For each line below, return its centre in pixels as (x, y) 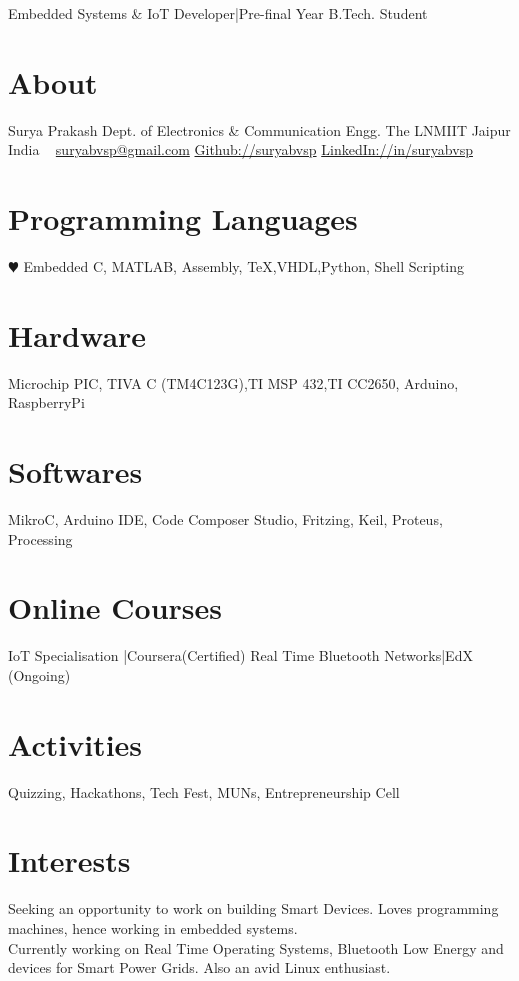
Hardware (77, 334)
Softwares (75, 471)
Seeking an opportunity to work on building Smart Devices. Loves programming (253, 908)
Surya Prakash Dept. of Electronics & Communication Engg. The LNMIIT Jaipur (259, 129)
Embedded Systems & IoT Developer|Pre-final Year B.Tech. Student (218, 13)
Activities (75, 743)
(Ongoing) (39, 674)
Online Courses (115, 607)
